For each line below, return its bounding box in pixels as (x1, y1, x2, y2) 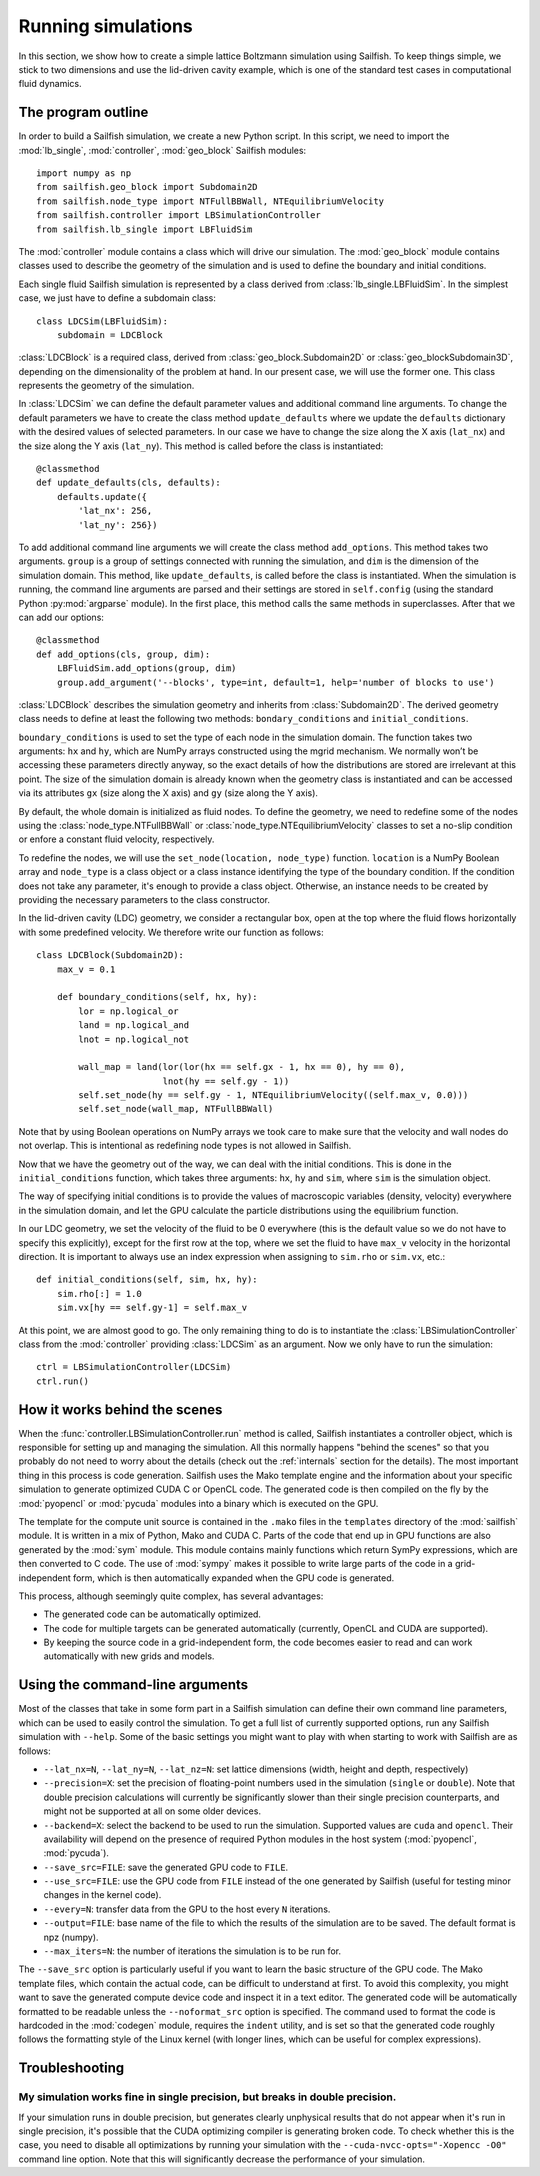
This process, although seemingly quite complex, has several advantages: (18, 1590, 324, 1602)
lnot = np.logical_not (78, 1033, 190, 1045)
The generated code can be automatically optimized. (43, 1608, 262, 1620)
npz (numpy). (43, 1931, 99, 1943)
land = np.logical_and (78, 1020, 190, 1031)
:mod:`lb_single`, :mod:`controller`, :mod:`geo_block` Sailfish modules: (18, 144, 307, 156)
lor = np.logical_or (78, 1005, 179, 1017)
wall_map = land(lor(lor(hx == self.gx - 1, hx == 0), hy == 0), (78, 1061, 406, 1073)
